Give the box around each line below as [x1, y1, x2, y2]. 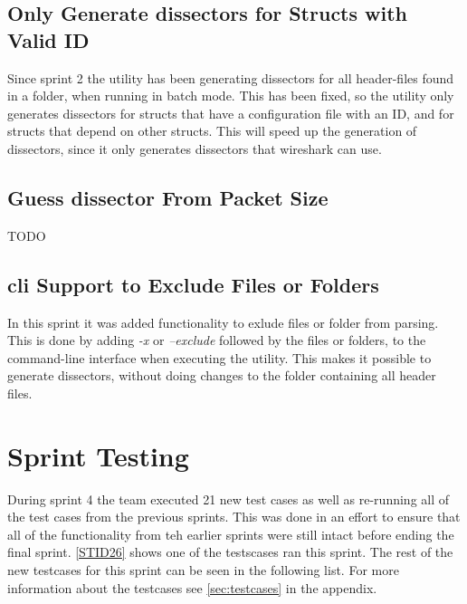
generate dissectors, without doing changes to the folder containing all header [7, 366, 436, 385]
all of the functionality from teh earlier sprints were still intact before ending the [7, 524, 454, 543]
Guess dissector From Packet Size [7, 183, 329, 211]
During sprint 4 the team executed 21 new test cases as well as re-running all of [7, 489, 450, 508]
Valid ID [7, 25, 90, 53]
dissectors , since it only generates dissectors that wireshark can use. [7, 139, 382, 158]
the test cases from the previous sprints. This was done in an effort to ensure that [7, 507, 461, 526]
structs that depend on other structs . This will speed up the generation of [7, 121, 417, 140]
